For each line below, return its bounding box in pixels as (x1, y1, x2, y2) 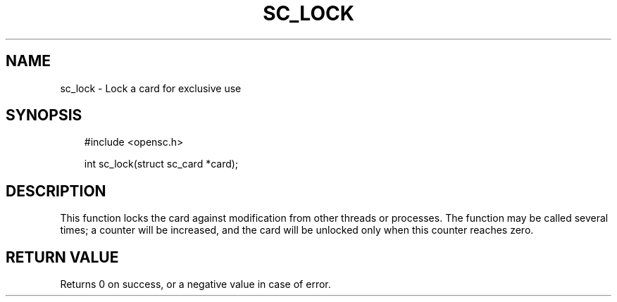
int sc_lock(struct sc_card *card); (84, 158, 239, 170)
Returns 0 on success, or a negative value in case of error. (60, 278, 331, 291)
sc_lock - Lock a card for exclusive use (60, 82, 242, 94)
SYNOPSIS (6, 106, 82, 125)
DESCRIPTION (6, 182, 106, 200)
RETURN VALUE (6, 248, 119, 266)
